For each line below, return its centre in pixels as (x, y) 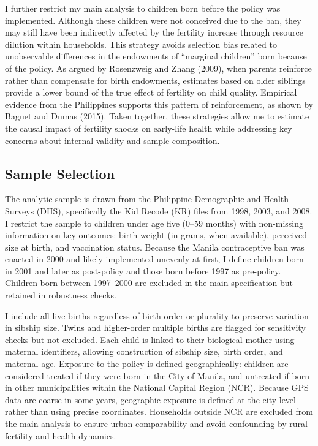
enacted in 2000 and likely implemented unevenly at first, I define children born (154, 259)
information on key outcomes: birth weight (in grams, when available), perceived (156, 235)
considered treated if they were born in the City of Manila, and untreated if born (157, 375)
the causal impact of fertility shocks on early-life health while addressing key (149, 128)
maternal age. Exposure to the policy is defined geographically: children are (147, 364)
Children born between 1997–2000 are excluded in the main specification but (149, 283)
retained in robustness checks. (61, 295)
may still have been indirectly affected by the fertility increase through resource (154, 32)
